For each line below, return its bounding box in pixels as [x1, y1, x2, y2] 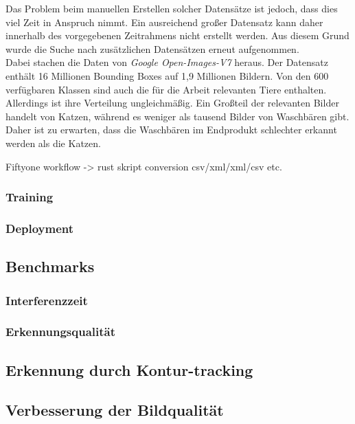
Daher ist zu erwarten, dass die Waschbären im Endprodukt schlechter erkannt [5, 122, 337, 137]
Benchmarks [5, 256, 95, 277]
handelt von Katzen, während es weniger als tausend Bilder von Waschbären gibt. [5, 109, 350, 123]
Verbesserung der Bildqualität [5, 399, 224, 421]
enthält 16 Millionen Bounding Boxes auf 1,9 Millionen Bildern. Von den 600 [5, 68, 329, 82]
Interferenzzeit [5, 291, 88, 309]
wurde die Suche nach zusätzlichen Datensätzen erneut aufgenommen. [5, 41, 299, 56]
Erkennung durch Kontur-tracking [5, 359, 253, 380]
